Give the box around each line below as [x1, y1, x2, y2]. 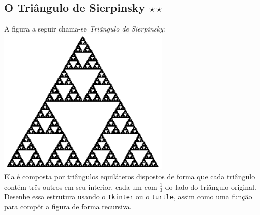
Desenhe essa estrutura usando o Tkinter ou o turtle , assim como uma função [4, 191, 252, 202]
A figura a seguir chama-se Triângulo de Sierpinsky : [4, 23, 165, 34]
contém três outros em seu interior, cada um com [4, 181, 157, 192]
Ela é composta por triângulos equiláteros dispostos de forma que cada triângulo [4, 171, 255, 182]
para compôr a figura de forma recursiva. [4, 201, 132, 212]
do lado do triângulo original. [165, 181, 256, 192]
